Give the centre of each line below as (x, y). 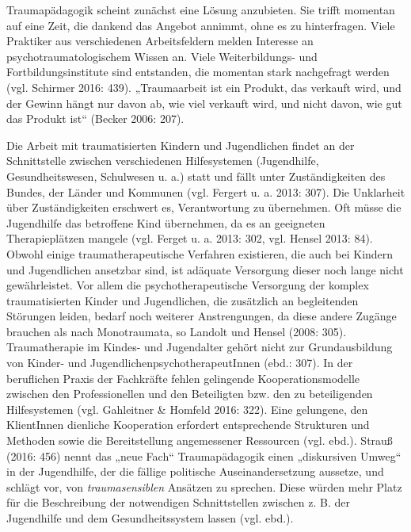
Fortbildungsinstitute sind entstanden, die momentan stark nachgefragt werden (198, 72)
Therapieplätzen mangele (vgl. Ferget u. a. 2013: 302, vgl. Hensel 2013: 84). (190, 238)
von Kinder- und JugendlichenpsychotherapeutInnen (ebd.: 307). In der (180, 363)
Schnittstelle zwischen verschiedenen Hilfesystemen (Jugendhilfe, (163, 161)
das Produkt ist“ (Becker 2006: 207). (95, 119)
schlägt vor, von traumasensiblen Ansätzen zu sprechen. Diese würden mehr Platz (204, 486)
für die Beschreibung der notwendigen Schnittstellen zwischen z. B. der (178, 502)
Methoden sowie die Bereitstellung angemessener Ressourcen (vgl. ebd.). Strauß (200, 440)
